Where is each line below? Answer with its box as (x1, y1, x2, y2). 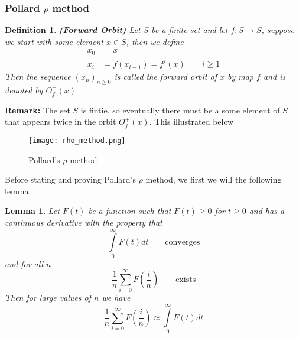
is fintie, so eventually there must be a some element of (80, 103, 280, 116)
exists (175, 275, 196, 284)
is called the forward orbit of (114, 70, 217, 83)
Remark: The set (5, 103, 70, 116)
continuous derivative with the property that (5, 216, 162, 229)
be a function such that (88, 204, 171, 217)
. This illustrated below (149, 115, 234, 128)
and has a (249, 204, 285, 217)
